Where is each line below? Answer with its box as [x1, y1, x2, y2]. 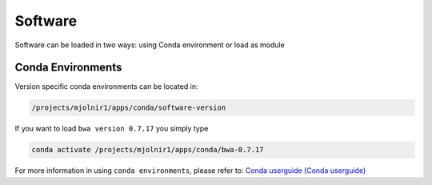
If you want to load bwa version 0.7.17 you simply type [14, 124, 209, 134]
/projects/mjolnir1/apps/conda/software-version [31, 103, 226, 112]
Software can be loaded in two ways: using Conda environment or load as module [14, 40, 286, 50]
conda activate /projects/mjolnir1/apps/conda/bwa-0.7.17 [31, 145, 264, 155]
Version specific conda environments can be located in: [14, 82, 198, 91]
